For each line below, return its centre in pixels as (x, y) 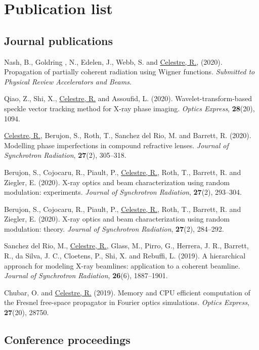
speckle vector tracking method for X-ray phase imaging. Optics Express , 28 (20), (129, 108)
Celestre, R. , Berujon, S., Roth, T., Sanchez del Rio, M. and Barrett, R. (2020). (128, 135)
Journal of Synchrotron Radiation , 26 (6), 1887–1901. (86, 275)
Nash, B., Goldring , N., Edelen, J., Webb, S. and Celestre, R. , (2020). (113, 61)
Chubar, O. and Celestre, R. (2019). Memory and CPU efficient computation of (127, 292)
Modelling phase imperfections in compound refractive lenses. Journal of (116, 145)
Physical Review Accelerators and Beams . (68, 81)
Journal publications (59, 40)
